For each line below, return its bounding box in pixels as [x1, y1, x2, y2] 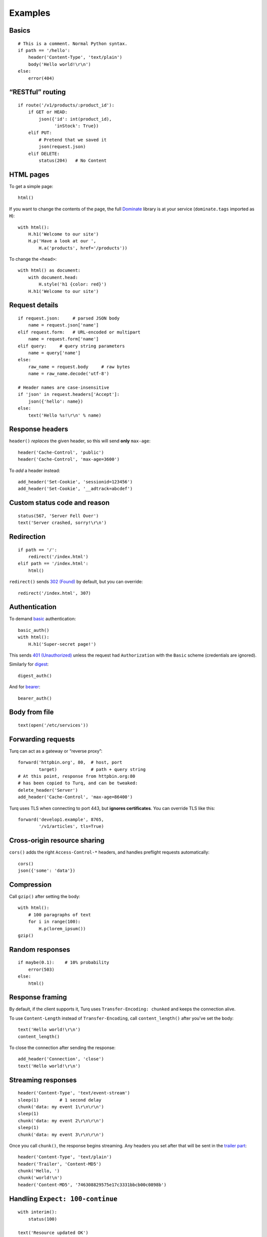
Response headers [9, 425, 69, 433]
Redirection [9, 532, 46, 541]
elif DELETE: [28, 151, 60, 156]
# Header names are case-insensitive [18, 384, 110, 390]
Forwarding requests [9, 735, 75, 743]
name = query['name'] [28, 350, 81, 356]
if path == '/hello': [18, 48, 70, 53]
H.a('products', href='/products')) [39, 245, 128, 251]
